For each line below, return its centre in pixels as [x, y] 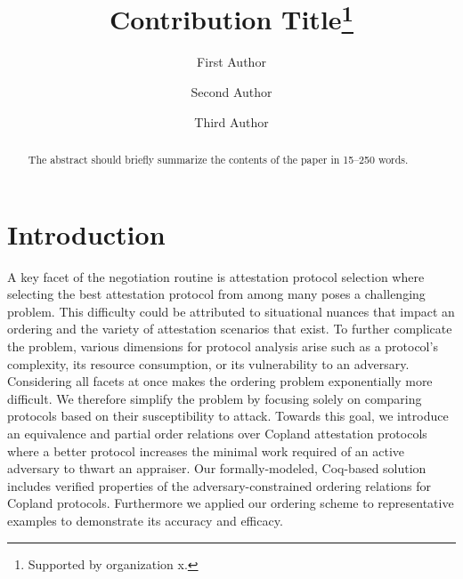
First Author [231, 62]
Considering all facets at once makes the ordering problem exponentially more [220, 381]
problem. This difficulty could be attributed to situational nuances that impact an [231, 311]
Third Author [231, 121]
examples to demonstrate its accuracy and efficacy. [145, 520]
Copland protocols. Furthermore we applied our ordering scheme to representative [231, 503]
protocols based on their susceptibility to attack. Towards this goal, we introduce [228, 416]
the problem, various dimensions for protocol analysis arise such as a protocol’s [223, 346]
